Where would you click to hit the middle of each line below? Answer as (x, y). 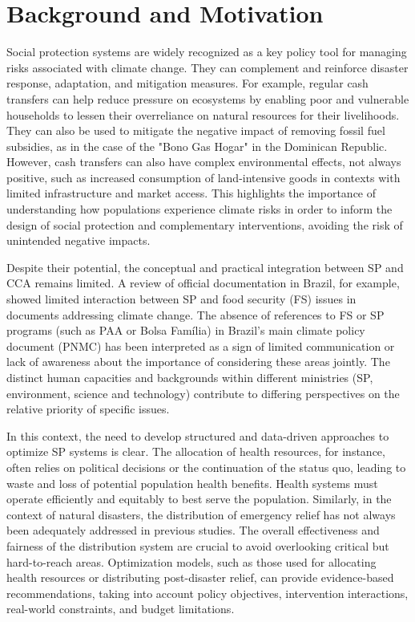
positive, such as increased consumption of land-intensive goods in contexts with (203, 177)
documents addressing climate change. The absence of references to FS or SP (195, 314)
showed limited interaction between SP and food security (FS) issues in (181, 299)
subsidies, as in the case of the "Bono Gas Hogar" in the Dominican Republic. (197, 146)
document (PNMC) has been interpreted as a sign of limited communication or (201, 346)
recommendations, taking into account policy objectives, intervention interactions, (207, 593)
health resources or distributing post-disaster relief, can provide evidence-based (200, 577)
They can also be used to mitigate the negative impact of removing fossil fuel (196, 130)
